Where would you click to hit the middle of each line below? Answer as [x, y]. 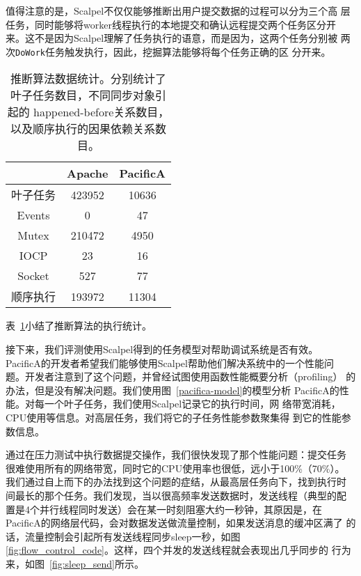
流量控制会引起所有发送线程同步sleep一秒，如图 [133, 536]
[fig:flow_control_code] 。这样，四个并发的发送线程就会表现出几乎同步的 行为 [178, 550]
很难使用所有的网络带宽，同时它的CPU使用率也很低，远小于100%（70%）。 [175, 468]
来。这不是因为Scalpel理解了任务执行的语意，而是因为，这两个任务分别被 [172, 38]
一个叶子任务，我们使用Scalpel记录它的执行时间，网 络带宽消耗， [192, 404]
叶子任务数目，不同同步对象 [83, 95]
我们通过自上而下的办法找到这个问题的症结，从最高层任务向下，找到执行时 [176, 482]
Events [33, 215]
